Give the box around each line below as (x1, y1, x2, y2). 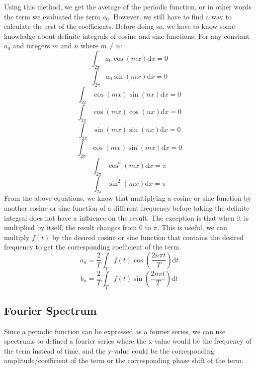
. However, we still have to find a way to (109, 11, 232, 21)
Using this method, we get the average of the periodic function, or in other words (4, 1, 252, 11)
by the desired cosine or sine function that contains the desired (52, 232, 244, 242)
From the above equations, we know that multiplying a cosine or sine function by (4, 193, 252, 203)
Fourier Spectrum (4, 302, 97, 318)
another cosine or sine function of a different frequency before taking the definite (4, 202, 250, 213)
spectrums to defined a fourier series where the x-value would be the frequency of (4, 336, 252, 346)
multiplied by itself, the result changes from (4, 222, 137, 233)
